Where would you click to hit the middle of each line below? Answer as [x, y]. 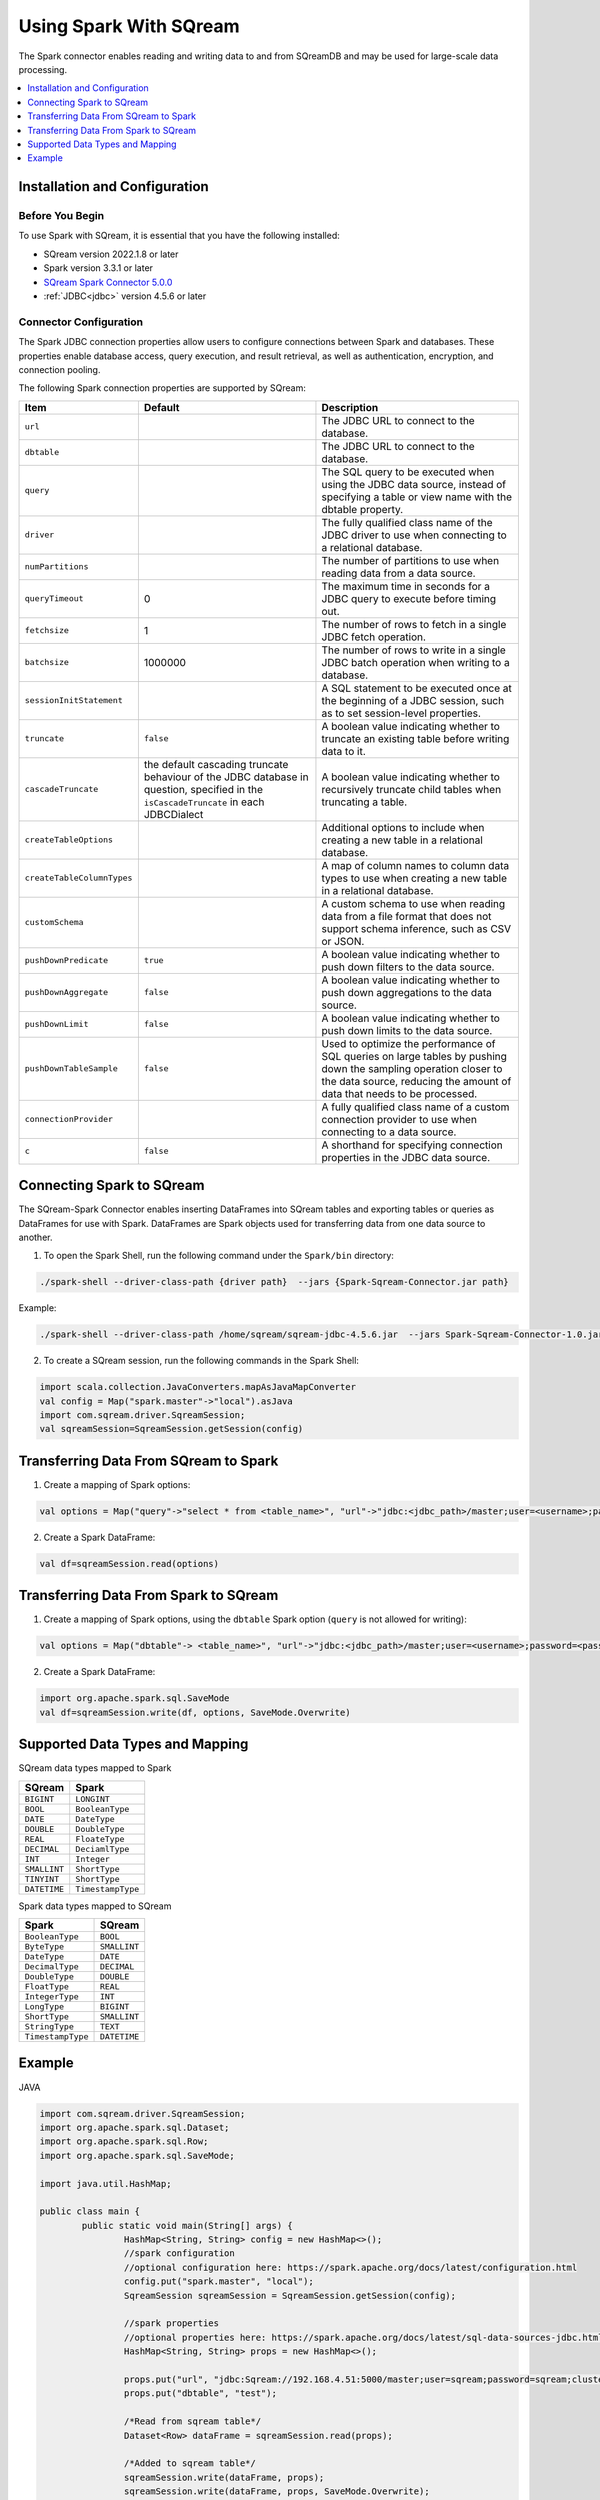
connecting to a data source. [389, 1132]
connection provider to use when [399, 1119]
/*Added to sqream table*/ [190, 2463]
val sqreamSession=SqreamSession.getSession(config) [171, 1429]
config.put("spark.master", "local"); [218, 2281]
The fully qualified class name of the [407, 522]
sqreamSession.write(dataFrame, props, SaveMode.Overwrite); [276, 2491]
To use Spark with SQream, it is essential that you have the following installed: [179, 236]
